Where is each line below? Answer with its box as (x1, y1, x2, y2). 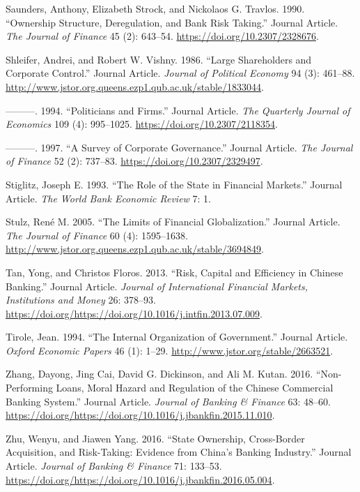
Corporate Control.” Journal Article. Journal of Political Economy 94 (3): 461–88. (6, 66, 355, 80)
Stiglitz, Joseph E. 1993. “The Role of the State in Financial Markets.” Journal (6, 177, 343, 191)
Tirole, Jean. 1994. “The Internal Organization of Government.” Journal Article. (6, 329, 348, 344)
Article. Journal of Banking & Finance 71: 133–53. (6, 459, 222, 473)
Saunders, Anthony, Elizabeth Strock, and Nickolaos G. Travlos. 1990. (6, 1, 305, 15)
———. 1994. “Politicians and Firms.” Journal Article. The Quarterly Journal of (6, 103, 350, 117)
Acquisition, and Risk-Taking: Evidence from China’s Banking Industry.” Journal (6, 445, 352, 459)
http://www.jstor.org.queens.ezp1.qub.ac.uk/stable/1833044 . (6, 79, 264, 94)
